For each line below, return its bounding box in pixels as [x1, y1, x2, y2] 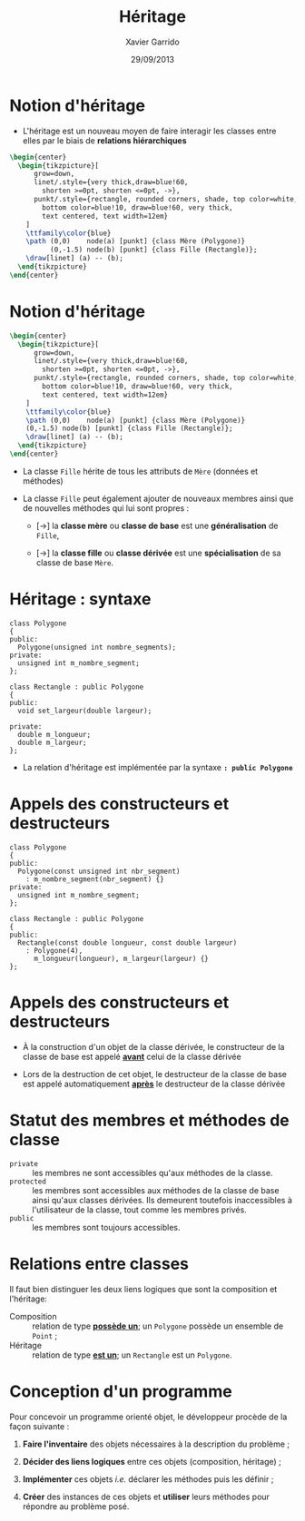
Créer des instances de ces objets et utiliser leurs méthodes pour [22, 1491, 271, 1502]
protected [9, 1177, 47, 1186]
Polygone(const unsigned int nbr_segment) [17, 867, 181, 876]
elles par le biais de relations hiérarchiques [22, 134, 188, 146]
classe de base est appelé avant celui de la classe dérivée [22, 1051, 242, 1062]
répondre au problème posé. [22, 1500, 130, 1512]
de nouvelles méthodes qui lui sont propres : [22, 502, 190, 514]
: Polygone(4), [25, 946, 84, 955]
